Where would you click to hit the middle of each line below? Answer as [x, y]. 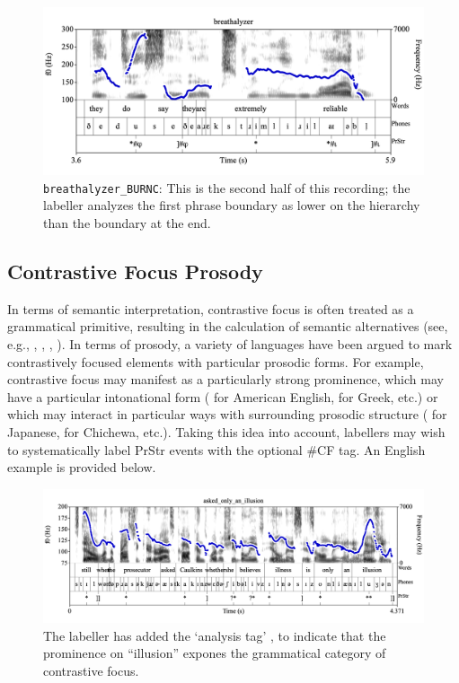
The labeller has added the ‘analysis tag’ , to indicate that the [215, 635]
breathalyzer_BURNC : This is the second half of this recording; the [227, 187]
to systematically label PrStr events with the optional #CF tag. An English [216, 449]
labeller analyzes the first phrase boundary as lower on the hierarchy [232, 205]
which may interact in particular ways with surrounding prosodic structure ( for [227, 414]
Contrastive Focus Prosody [135, 271]
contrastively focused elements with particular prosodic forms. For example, [216, 361]
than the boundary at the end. [127, 223]
